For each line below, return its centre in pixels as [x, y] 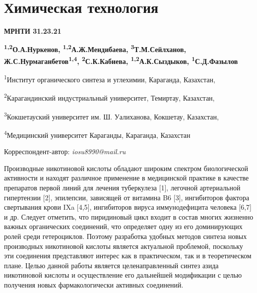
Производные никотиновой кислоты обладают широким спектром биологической [126, 168]
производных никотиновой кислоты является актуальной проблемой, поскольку [124, 246]
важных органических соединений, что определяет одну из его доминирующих [123, 226]
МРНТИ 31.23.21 [33, 31]
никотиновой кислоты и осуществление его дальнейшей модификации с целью [123, 275]
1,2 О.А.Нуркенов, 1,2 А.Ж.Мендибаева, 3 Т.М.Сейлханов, [95, 49]
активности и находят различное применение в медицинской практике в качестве [127, 178]
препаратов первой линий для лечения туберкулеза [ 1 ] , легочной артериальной [122, 187]
